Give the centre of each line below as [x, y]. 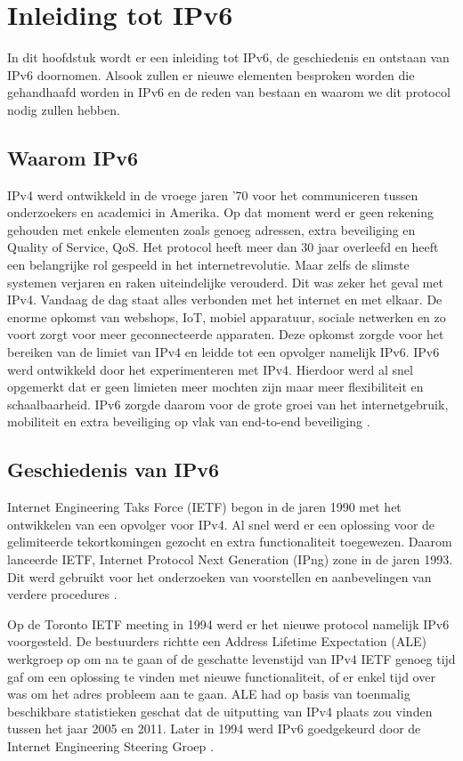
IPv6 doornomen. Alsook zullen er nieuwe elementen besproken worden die [211, 74]
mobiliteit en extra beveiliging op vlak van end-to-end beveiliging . [189, 421]
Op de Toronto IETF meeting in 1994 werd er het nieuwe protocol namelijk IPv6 [228, 623]
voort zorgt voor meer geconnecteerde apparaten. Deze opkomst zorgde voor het [226, 334]
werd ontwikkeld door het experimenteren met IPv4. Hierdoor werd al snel [210, 369]
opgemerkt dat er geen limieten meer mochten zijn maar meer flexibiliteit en [215, 387]
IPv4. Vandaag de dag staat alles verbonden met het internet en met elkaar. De [225, 300]
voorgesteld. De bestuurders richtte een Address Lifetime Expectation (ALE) [217, 641]
